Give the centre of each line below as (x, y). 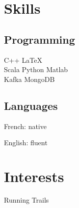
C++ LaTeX (23, 60)
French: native (25, 126)
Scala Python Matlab (36, 69)
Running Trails (26, 199)
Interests (34, 176)
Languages (31, 105)
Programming (39, 39)
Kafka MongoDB (29, 79)
